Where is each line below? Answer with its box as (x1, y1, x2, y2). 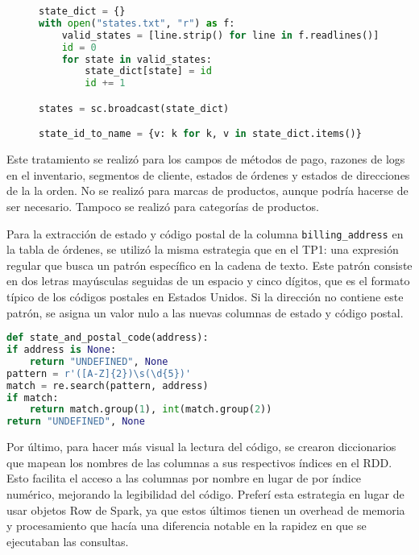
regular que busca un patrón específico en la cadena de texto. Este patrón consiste (6, 256, 413, 273)
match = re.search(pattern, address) (6, 379, 209, 391)
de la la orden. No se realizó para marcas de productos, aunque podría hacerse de (6, 182, 409, 199)
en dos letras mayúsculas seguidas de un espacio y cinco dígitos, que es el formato (6, 272, 410, 289)
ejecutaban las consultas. (6, 532, 129, 549)
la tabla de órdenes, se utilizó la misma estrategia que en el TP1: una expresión (6, 241, 399, 258)
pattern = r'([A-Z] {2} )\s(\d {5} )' (6, 367, 192, 379)
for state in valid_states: (61, 53, 212, 65)
